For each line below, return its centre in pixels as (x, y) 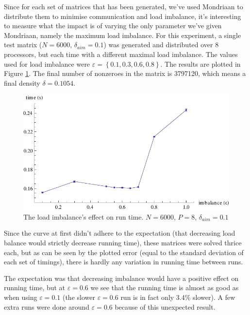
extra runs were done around (47, 306)
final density (22, 83)
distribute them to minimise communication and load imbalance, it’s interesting (123, 16)
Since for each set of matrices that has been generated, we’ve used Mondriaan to (124, 6)
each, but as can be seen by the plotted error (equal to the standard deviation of (124, 252)
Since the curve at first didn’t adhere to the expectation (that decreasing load (120, 233)
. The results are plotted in (200, 64)
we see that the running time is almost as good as (165, 287)
